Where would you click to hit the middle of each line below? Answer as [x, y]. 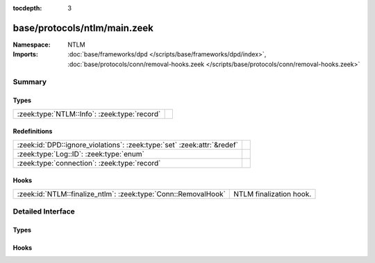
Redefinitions [33, 131]
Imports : [25, 54]
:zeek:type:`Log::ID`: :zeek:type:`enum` [81, 154]
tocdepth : [27, 8]
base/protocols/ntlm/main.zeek [83, 28]
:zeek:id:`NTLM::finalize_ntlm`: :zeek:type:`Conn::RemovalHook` [121, 193]
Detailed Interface [44, 212]
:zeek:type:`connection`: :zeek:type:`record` [89, 163]
